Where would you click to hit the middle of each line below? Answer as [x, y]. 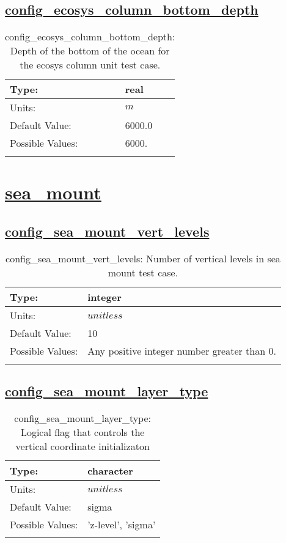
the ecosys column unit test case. [90, 65]
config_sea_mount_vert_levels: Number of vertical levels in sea [143, 258]
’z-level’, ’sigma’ [122, 524]
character [110, 470]
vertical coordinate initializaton [82, 446]
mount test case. [143, 272]
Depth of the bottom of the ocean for [90, 51]
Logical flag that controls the [82, 432]
